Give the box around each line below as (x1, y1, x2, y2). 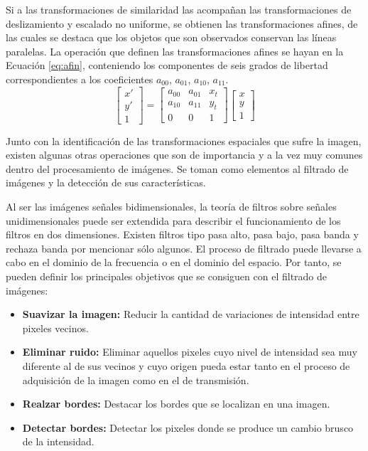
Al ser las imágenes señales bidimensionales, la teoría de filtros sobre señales (6, 199, 337, 214)
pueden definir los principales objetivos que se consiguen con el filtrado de (6, 269, 328, 283)
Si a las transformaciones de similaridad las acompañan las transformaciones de (6, 2, 352, 16)
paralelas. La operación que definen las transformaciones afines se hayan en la (6, 43, 344, 58)
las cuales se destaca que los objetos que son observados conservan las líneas (6, 30, 337, 45)
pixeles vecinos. (22, 320, 89, 335)
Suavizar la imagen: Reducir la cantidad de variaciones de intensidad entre (22, 307, 359, 322)
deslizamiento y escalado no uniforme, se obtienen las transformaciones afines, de (6, 16, 358, 31)
